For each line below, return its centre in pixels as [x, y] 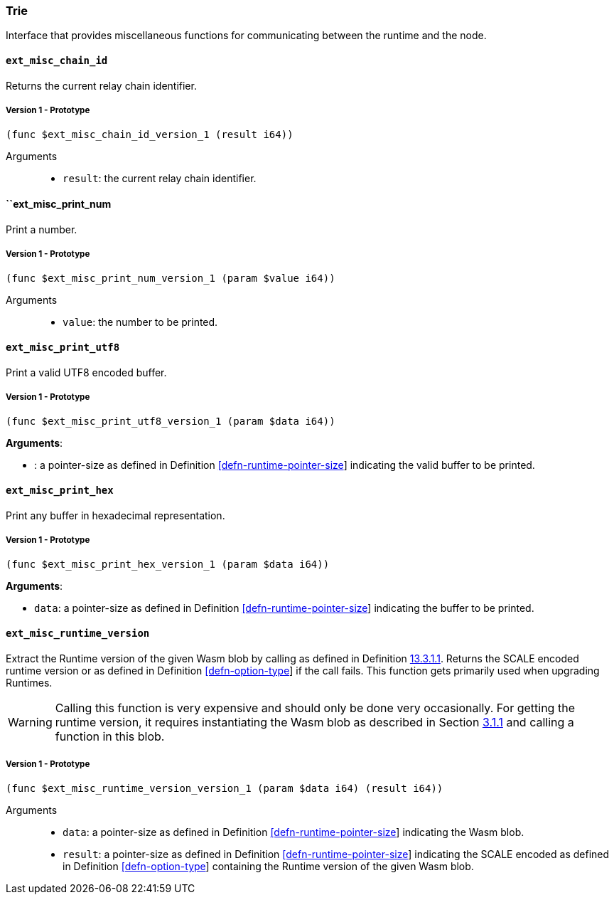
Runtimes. [29, 682]
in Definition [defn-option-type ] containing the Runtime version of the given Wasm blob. [268, 867]
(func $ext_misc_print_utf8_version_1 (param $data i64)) [171, 422]
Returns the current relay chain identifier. [101, 85]
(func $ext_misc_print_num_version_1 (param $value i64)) [171, 279]
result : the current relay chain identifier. [160, 179]
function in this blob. [110, 736]
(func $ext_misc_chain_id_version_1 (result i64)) [150, 135]
